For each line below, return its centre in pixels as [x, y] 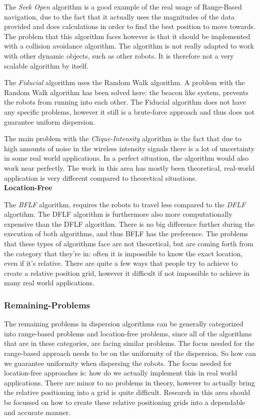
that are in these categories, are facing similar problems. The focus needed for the [129, 343]
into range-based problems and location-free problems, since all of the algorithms [128, 333]
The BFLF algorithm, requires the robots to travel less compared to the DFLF [125, 204]
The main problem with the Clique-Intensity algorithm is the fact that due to [123, 138]
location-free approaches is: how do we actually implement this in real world [121, 373]
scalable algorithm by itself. [46, 65]
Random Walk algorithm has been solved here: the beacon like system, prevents [126, 92]
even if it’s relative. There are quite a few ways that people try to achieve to [121, 263]
